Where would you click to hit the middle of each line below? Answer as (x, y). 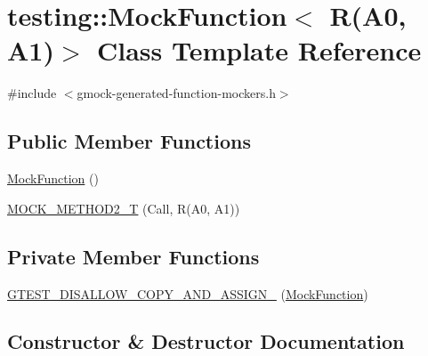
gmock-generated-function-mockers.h (176, 93)
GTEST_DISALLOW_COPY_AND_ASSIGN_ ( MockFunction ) (188, 293)
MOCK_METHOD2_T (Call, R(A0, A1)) (124, 208)
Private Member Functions (133, 256)
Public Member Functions (129, 141)
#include (32, 93)
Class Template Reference (259, 50)
